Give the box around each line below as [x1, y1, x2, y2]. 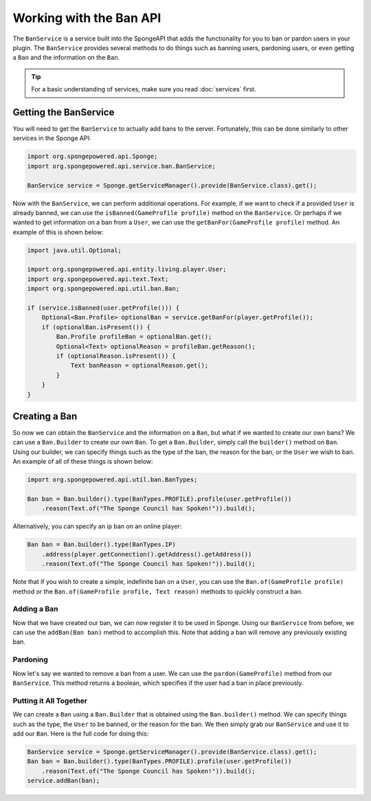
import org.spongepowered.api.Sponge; [27, 153, 158, 161]
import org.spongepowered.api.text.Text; [27, 275, 169, 283]
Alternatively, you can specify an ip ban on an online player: [12, 522, 182, 530]
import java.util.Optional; [27, 246, 122, 254]
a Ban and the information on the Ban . [12, 54, 120, 62]
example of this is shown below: [12, 227, 104, 236]
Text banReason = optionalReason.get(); [70, 361, 209, 370]
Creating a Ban [12, 410, 78, 422]
